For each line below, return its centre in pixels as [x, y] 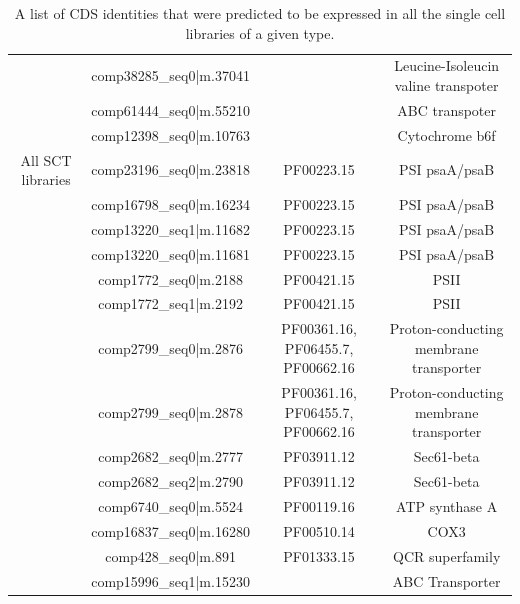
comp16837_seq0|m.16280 [170, 530]
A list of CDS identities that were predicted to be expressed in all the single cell [260, 13]
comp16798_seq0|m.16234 [170, 204]
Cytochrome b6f [446, 134]
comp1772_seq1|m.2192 [170, 303]
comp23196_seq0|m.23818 [170, 169]
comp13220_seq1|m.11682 [170, 228]
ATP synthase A [447, 505]
